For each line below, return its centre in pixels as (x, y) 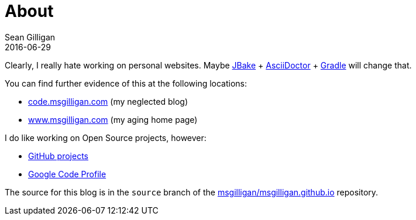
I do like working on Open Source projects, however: (106, 137)
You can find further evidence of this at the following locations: (126, 83)
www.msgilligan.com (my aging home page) (113, 119)
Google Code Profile (67, 174)
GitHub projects (58, 156)
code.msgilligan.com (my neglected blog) (108, 101)
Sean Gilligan (30, 37)
